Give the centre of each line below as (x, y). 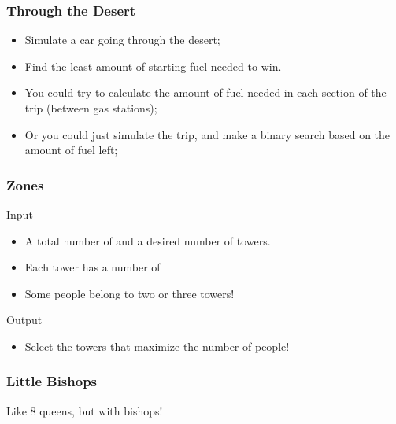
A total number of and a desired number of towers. (148, 240)
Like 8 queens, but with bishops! (85, 410)
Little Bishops (52, 381)
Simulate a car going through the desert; (122, 40)
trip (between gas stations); (91, 108)
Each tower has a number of (93, 267)
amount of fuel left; (71, 150)
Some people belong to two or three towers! (130, 293)
